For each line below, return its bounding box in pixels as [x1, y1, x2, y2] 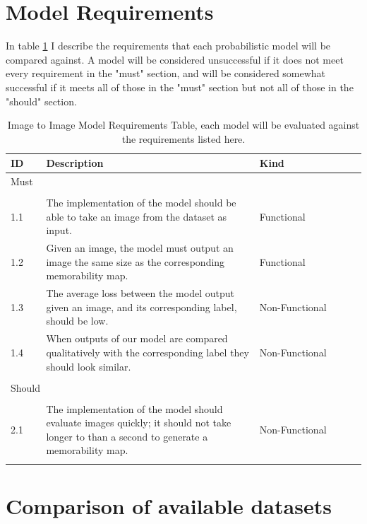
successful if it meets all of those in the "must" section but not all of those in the [6, 79, 354, 94]
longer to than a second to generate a [46, 429, 208, 443]
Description [46, 156, 104, 170]
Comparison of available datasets [6, 491, 332, 520]
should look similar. [46, 359, 131, 373]
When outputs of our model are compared [46, 331, 228, 346]
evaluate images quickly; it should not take [46, 415, 231, 430]
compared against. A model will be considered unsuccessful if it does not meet [6, 52, 344, 66]
